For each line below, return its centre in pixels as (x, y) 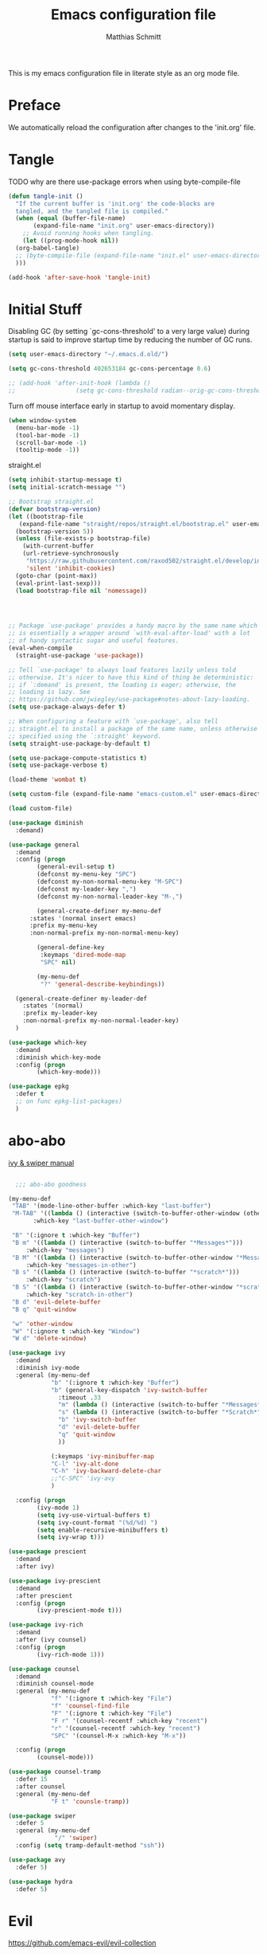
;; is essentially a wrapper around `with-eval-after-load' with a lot (129, 634)
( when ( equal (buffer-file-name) (71, 218)
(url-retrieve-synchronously (71, 554)
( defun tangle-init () (46, 196)
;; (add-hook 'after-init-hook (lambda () (79, 383)
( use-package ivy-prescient (55, 1581)
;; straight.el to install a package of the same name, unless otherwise (133, 728)
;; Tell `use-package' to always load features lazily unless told (122, 670)
